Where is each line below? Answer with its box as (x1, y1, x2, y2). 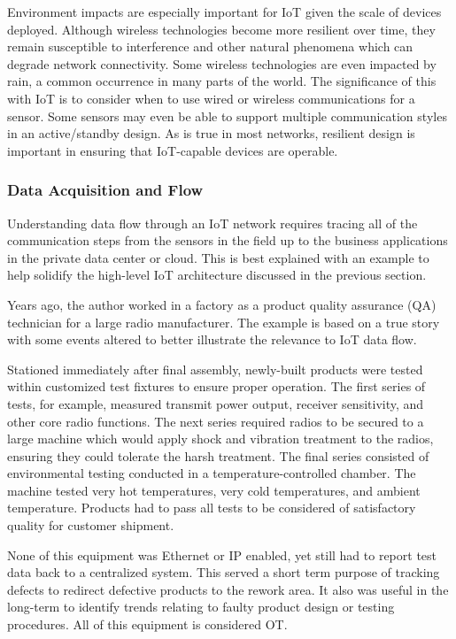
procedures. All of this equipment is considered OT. (7, 615, 288, 634)
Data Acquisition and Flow (7, 179, 204, 201)
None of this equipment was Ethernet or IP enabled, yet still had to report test (7, 545, 437, 564)
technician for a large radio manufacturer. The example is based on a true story (7, 312, 440, 331)
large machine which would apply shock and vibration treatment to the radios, (7, 429, 434, 448)
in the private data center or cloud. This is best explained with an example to (7, 248, 429, 266)
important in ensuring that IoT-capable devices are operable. (7, 141, 338, 159)
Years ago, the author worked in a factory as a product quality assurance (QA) (7, 295, 437, 313)
